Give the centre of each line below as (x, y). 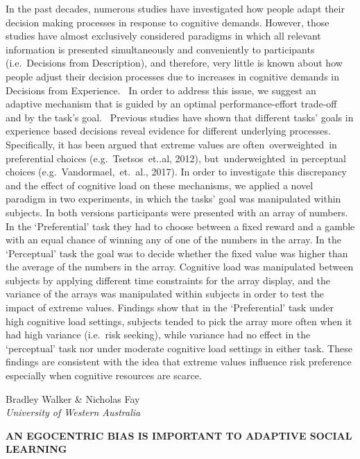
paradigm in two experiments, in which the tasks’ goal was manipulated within (173, 199)
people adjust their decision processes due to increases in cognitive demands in (172, 76)
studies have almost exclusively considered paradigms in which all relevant (163, 36)
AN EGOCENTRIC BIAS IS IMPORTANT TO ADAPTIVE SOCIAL (179, 435)
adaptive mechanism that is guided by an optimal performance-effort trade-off (171, 104)
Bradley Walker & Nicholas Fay (73, 398)
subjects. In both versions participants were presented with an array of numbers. (177, 212)
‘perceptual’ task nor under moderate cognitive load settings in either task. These (179, 348)
